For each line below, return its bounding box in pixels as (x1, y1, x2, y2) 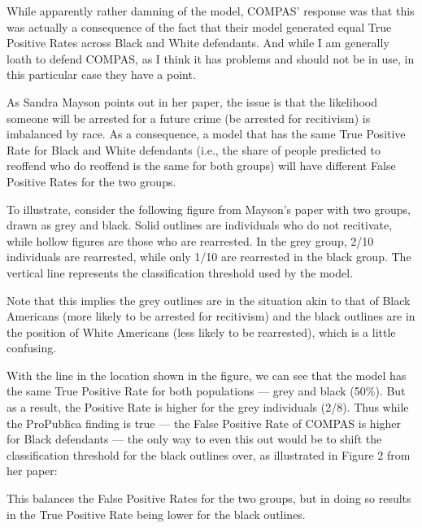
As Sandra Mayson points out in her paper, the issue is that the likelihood (7, 93, 378, 110)
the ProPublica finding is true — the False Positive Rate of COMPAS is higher (7, 414, 402, 431)
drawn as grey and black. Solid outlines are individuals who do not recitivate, (7, 216, 393, 233)
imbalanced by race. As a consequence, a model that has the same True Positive (7, 125, 406, 142)
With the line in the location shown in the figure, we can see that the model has (7, 366, 407, 383)
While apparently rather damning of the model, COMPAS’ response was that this (7, 2, 415, 19)
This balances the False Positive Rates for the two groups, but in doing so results (7, 490, 411, 507)
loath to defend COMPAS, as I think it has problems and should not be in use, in (7, 50, 415, 67)
